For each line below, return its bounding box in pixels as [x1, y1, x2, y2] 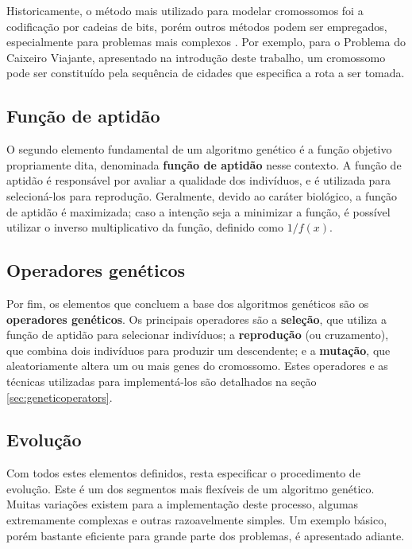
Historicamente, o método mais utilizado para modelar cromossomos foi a [6, 2, 364, 18]
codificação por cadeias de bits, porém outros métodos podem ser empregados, [6, 18, 387, 34]
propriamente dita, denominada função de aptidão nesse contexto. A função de [6, 156, 402, 173]
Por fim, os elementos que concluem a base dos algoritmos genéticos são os [6, 294, 369, 311]
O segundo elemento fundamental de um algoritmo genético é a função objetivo [6, 141, 392, 158]
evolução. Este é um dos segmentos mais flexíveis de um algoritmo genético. [6, 480, 375, 496]
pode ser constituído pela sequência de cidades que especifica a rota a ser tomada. [6, 64, 405, 81]
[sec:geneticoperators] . [6, 388, 113, 405]
